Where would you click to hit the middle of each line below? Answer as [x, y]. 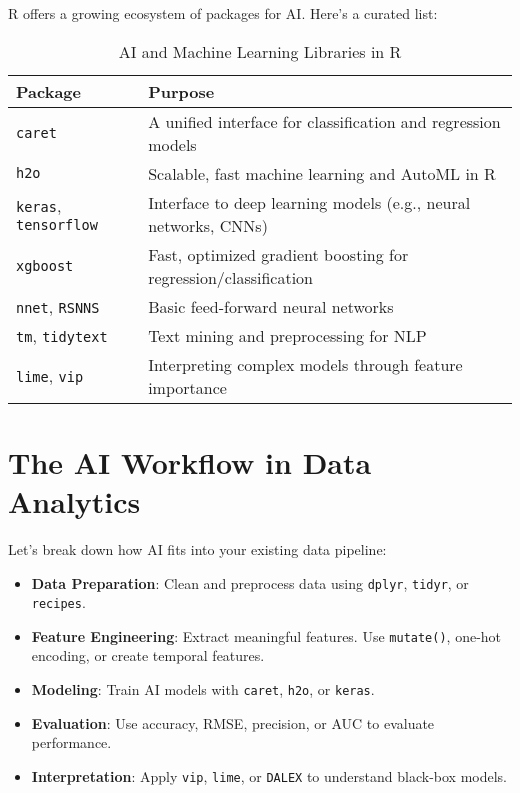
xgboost [45, 265]
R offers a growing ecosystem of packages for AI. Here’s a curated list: [223, 13]
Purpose [181, 91]
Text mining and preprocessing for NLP [287, 335]
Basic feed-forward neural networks [271, 306]
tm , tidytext [62, 335]
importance [187, 387]
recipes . [58, 602]
